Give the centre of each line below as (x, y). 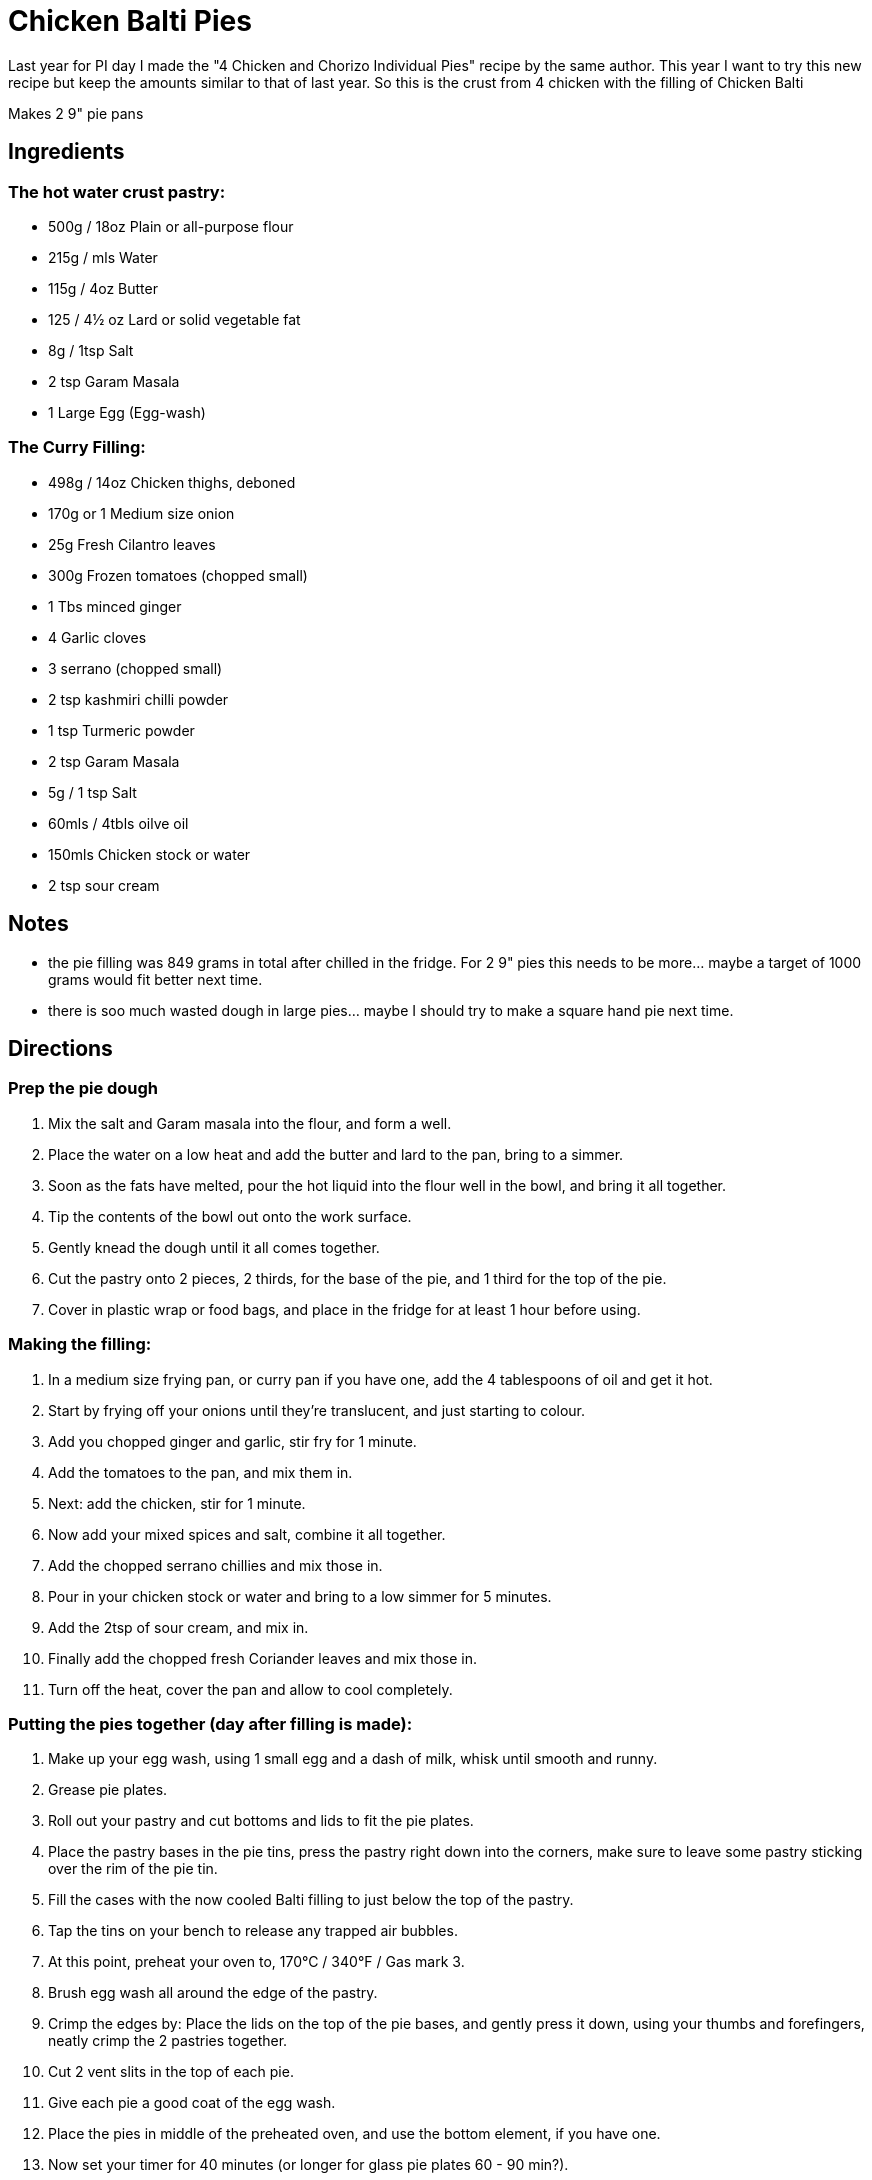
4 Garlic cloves (97, 637)
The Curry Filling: (77, 447)
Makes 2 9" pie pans (76, 113)
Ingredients (66, 152)
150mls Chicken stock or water (149, 854)
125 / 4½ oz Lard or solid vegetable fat (174, 319)
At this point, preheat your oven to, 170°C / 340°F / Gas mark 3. (256, 1962)
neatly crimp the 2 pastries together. (168, 2041)
